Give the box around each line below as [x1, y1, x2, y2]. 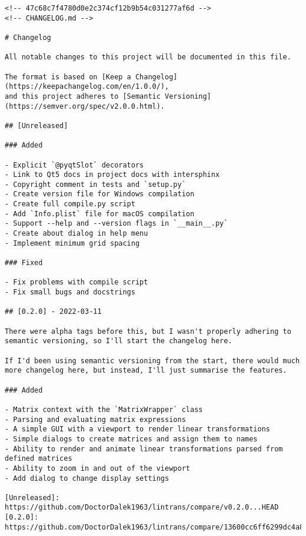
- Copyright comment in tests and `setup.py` [5, 180, 186, 189]
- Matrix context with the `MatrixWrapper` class [5, 405, 203, 414]
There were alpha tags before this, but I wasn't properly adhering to [5, 327, 291, 336]
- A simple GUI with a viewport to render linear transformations [5, 425, 271, 434]
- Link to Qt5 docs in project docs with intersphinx [5, 170, 220, 179]
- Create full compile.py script [5, 200, 135, 209]
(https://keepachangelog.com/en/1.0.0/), [5, 82, 169, 91]
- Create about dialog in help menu [5, 229, 148, 238]
